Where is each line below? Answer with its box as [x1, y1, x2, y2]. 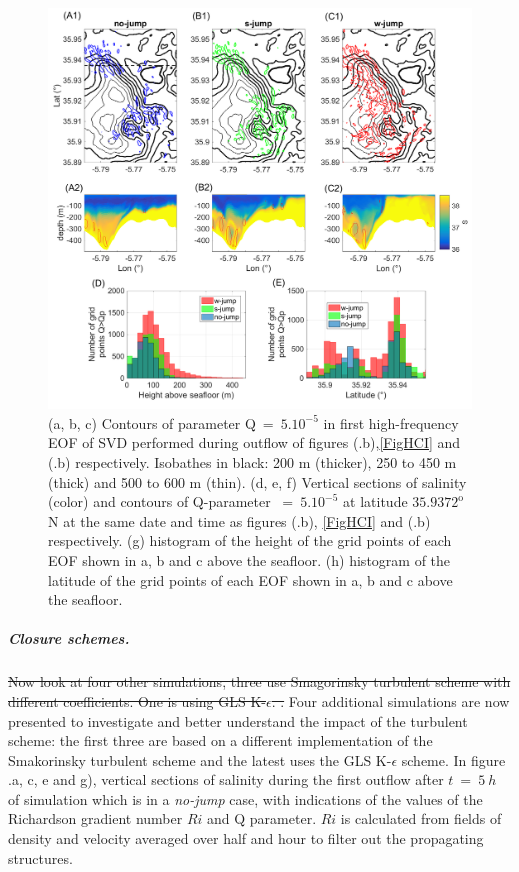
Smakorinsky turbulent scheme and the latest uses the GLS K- [8, 749, 392, 770]
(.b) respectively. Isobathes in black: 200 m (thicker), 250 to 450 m [48, 452, 457, 472]
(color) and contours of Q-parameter [48, 491, 271, 512]
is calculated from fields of [340, 808, 502, 829]
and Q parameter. [207, 808, 317, 829]
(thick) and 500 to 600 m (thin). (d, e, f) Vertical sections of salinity [48, 471, 467, 492]
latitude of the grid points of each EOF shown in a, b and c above [48, 569, 453, 590]
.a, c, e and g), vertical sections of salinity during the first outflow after [8, 769, 444, 790]
